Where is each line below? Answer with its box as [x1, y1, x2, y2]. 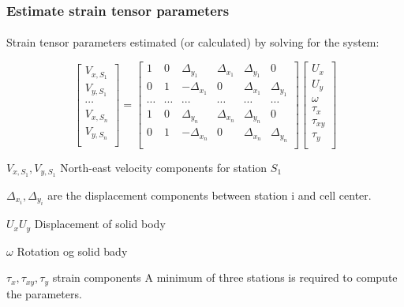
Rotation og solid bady [17, 242, 128, 259]
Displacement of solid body [34, 215, 166, 232]
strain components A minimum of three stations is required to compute [52, 269, 398, 286]
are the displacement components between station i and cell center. [47, 186, 372, 203]
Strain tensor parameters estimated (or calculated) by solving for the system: [6, 34, 380, 51]
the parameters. [6, 285, 82, 301]
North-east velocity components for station [60, 159, 267, 175]
